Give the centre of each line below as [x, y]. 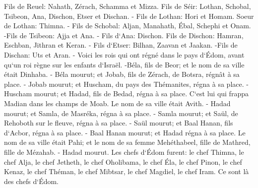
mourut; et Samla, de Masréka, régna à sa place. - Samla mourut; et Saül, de [121, 113]
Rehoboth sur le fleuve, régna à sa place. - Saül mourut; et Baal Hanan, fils [119, 123]
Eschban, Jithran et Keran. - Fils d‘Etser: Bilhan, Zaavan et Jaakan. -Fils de [121, 45]
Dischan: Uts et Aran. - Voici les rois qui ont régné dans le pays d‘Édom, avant [124, 54]
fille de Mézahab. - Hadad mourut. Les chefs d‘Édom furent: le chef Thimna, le [124, 152]
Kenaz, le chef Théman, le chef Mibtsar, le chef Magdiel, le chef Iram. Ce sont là [127, 171]
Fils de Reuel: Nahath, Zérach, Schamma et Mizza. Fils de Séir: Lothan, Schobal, [128, 6]
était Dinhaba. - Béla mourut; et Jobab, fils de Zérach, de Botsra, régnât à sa [122, 74]
